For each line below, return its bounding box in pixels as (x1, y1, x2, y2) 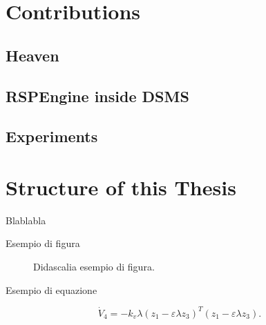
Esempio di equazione (6, 282, 97, 297)
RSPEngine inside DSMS (6, 85, 189, 106)
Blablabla (6, 213, 46, 227)
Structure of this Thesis (6, 173, 236, 201)
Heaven (6, 44, 59, 66)
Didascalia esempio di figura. (33, 259, 155, 274)
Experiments (6, 126, 98, 147)
